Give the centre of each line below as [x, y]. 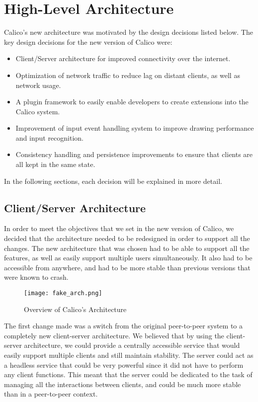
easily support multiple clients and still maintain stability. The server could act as [129, 355]
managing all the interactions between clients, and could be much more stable [123, 384]
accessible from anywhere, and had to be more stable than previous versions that [127, 267]
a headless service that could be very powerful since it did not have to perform [124, 364]
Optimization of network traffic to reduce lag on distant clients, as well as [128, 75]
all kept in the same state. [55, 164]
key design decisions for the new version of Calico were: [88, 41]
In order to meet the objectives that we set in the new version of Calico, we [119, 228]
